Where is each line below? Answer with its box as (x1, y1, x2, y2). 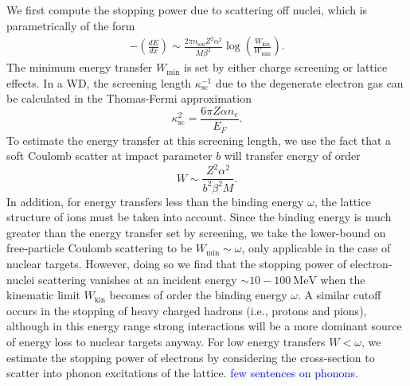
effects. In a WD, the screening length (6, 74, 192, 91)
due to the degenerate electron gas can (215, 74, 404, 91)
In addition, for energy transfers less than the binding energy (6, 193, 304, 209)
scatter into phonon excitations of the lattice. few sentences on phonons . (6, 365, 358, 381)
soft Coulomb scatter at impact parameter (6, 147, 213, 164)
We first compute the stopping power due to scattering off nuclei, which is (6, 2, 368, 18)
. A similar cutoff (298, 287, 381, 303)
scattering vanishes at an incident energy (38, 271, 237, 287)
